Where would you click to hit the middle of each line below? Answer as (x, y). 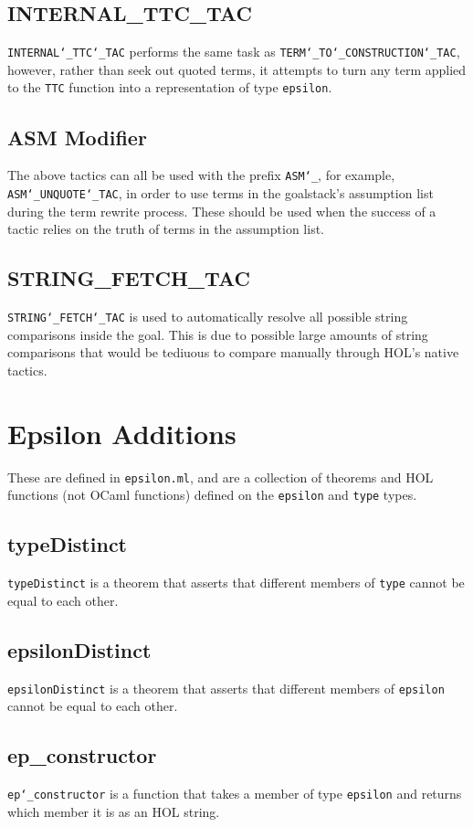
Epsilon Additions (122, 433)
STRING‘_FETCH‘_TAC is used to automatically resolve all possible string (208, 317)
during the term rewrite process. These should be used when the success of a (222, 211)
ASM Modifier (77, 137)
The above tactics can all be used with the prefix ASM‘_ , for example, (201, 175)
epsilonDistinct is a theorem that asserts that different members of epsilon (226, 688)
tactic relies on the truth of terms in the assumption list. (166, 229)
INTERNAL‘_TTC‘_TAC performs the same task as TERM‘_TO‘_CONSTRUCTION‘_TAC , (234, 52)
